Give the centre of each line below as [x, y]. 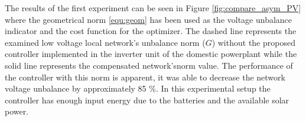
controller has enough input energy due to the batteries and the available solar [147, 100]
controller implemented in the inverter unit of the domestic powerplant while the [151, 54]
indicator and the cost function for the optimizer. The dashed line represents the [151, 31]
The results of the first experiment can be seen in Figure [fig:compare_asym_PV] [153, 8]
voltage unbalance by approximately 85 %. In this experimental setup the [138, 88]
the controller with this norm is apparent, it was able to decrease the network [145, 77]
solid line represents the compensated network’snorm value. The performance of [149, 65]
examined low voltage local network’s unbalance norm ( [105, 42]
